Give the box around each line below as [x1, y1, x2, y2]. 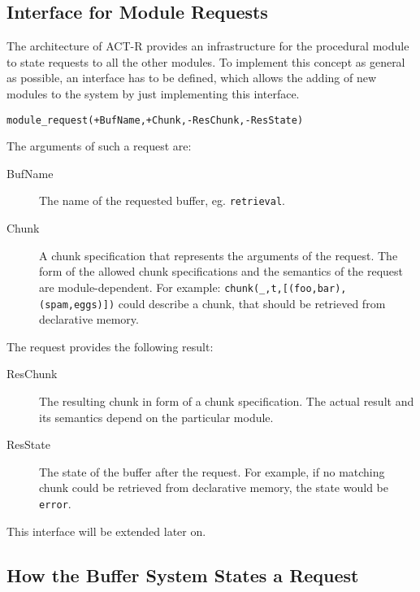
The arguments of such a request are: [6, 137, 192, 155]
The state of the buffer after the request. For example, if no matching [39, 463, 385, 480]
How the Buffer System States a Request [6, 562, 359, 587]
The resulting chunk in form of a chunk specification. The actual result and [39, 392, 414, 409]
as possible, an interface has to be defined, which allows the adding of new [6, 69, 377, 86]
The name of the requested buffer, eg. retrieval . [39, 192, 285, 209]
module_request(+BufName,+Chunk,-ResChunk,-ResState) [6, 114, 304, 126]
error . [39, 494, 71, 511]
